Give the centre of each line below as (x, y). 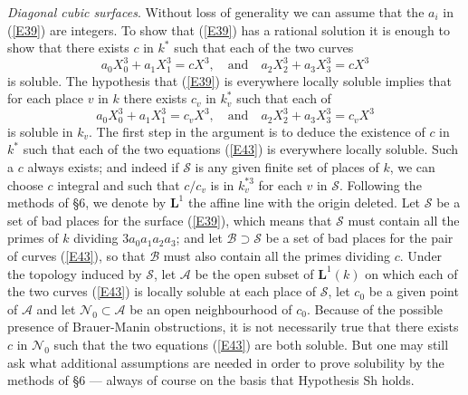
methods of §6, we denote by (87, 202)
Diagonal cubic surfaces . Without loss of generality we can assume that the (216, 12)
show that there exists (68, 48)
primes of (33, 238)
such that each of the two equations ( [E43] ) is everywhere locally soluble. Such (241, 149)
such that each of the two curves (264, 48)
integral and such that (119, 184)
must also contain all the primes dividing (277, 256)
